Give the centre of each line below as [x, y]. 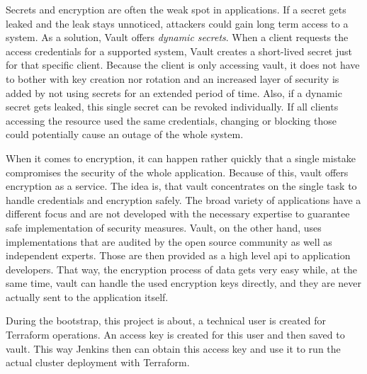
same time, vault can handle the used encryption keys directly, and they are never [184, 283]
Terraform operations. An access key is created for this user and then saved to [175, 335]
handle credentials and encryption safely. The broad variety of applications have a [183, 199]
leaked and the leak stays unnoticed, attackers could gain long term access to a [177, 23]
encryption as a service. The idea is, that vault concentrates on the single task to [181, 186]
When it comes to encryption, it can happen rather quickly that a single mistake [181, 158]
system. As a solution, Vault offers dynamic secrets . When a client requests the [177, 37]
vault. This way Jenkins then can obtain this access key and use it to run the [173, 348]
